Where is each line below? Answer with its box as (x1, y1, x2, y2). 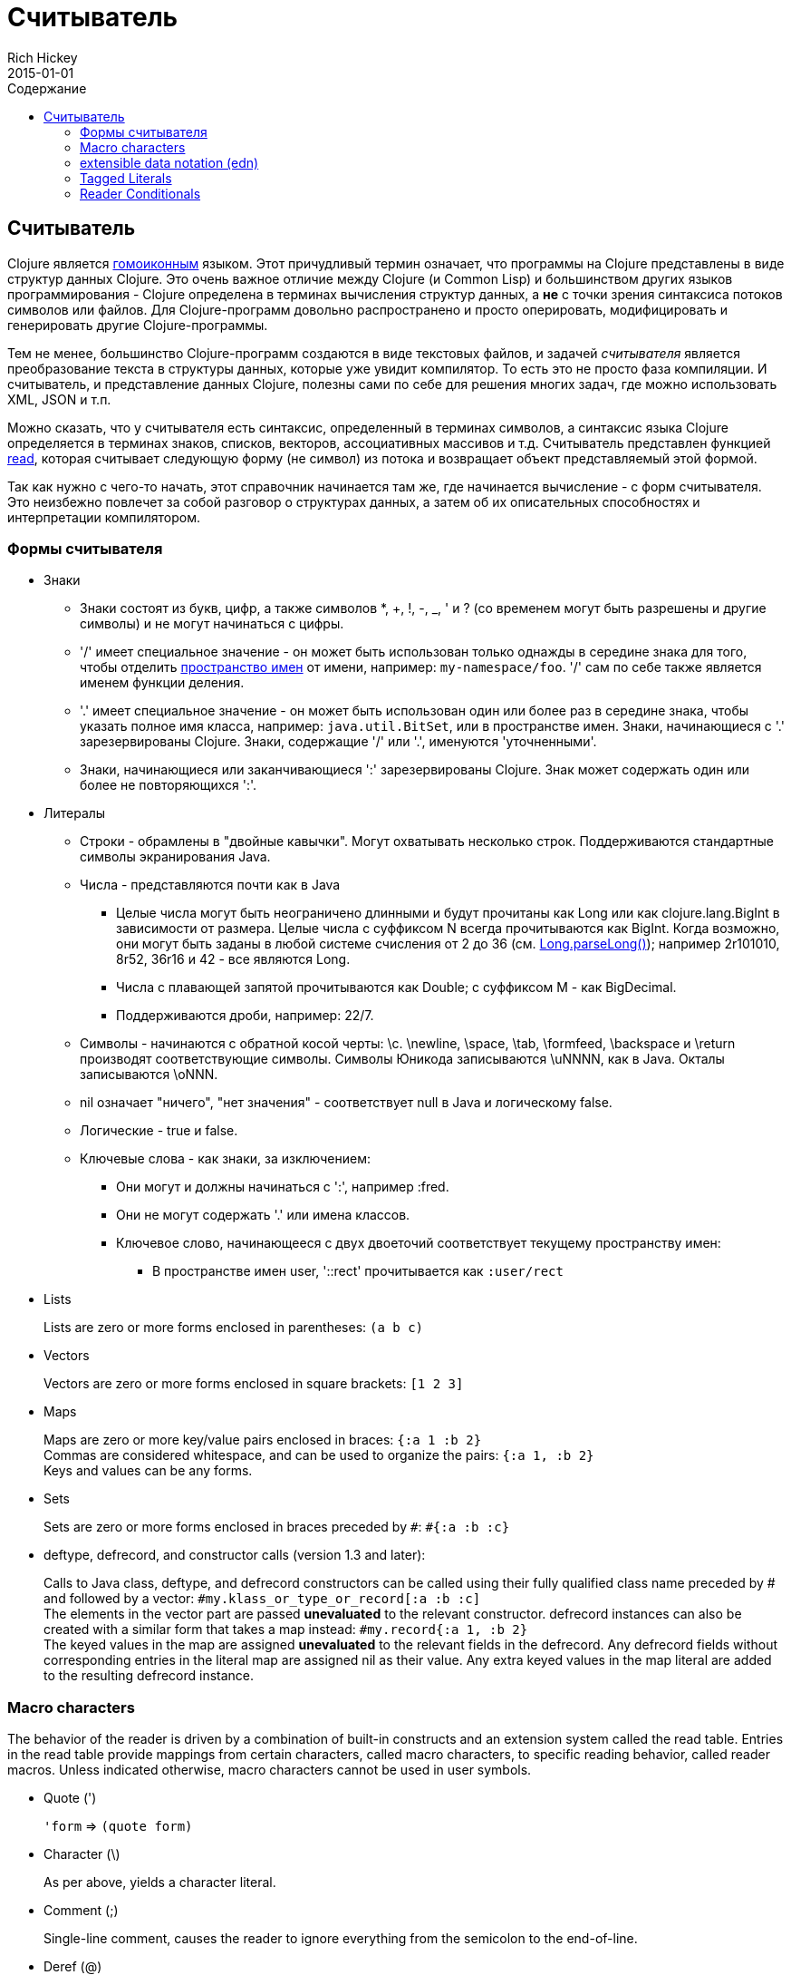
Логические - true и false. (80, 1123, 238, 1139)
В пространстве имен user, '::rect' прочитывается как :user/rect (152, 1263, 564, 1279)
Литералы (43, 805, 106, 822)
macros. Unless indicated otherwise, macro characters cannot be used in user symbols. (7, 1762, 532, 1778)
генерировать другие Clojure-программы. (7, 316, 268, 333)
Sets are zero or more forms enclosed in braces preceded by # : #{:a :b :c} (43, 1519, 510, 1535)
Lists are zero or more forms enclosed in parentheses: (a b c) (43, 1319, 424, 1336)
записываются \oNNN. (80, 1066, 218, 1083)
